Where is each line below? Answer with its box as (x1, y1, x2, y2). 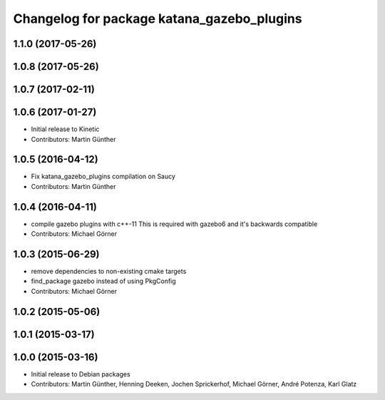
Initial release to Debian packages (31, 369, 131, 378)
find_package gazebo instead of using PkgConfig (31, 277, 176, 285)
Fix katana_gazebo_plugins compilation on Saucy (31, 172, 176, 181)
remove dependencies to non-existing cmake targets (31, 267, 187, 275)
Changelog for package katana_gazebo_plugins (13, 11, 302, 26)
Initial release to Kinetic (31, 125, 100, 133)
